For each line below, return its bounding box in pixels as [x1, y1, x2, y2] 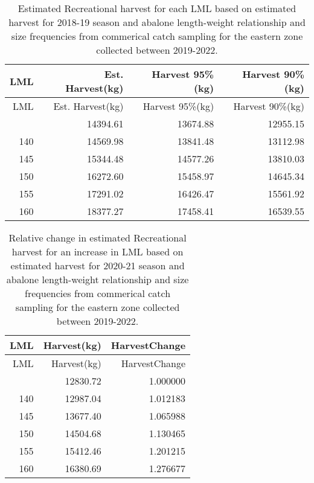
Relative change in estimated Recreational [8, 231, 187, 245]
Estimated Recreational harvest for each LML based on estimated [18, 1, 296, 15]
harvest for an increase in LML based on [11, 245, 184, 258]
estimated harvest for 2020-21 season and [10, 258, 185, 272]
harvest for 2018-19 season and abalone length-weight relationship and [8, 15, 306, 29]
